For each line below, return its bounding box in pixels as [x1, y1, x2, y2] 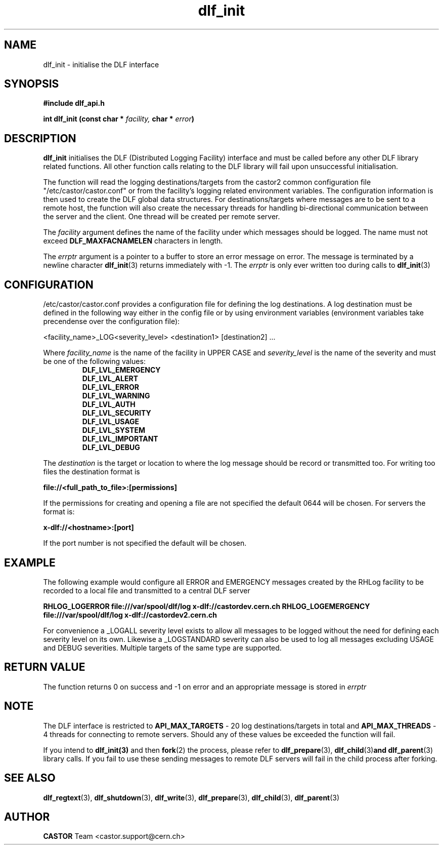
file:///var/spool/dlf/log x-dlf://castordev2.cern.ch [43, 610, 217, 619]
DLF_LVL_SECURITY [82, 409, 151, 418]
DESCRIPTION [4, 132, 76, 145]
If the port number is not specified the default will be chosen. [43, 539, 247, 548]
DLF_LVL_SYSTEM [82, 426, 145, 435]
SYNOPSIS [4, 77, 59, 91]
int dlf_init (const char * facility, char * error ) [43, 114, 194, 124]
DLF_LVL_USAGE [82, 417, 140, 426]
